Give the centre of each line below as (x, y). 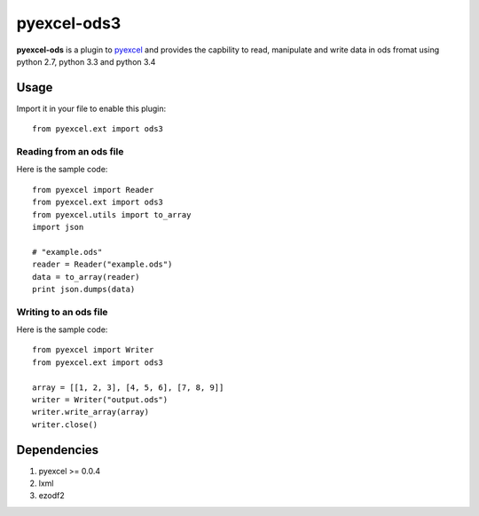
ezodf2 (52, 496)
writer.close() (65, 425)
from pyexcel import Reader (93, 190)
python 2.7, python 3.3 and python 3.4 (86, 61)
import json (58, 227)
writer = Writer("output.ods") (100, 399)
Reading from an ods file (70, 151)
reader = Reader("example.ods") (102, 265)
